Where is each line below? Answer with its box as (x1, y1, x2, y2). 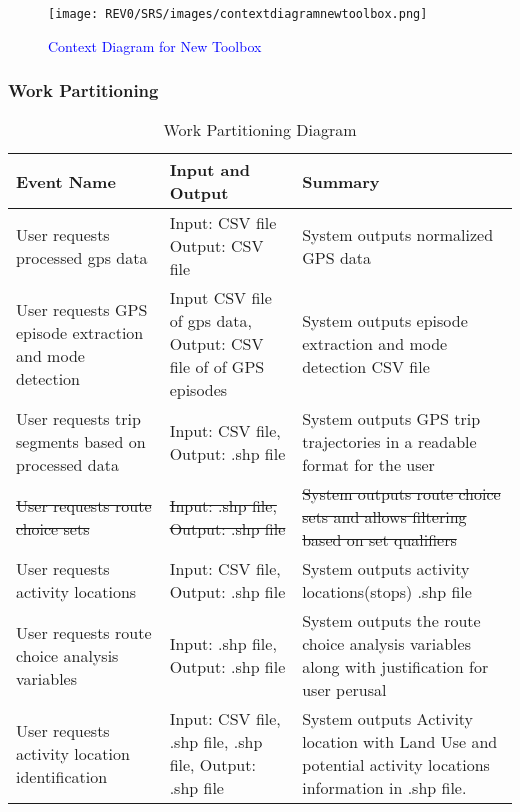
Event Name (16, 169, 116, 193)
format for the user (302, 453, 435, 477)
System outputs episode (302, 309, 468, 333)
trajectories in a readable (302, 430, 477, 454)
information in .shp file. (302, 776, 467, 800)
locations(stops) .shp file (302, 580, 472, 604)
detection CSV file (302, 355, 430, 379)
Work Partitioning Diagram (163, 118, 357, 142)
